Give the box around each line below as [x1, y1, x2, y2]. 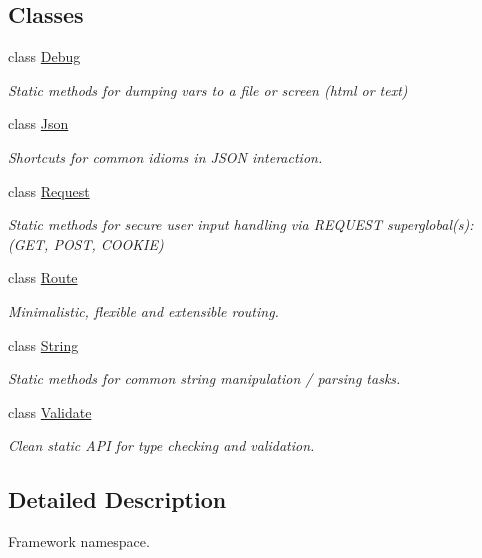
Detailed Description [8, 484, 227, 515]
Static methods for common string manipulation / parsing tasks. [8, 368, 401, 389]
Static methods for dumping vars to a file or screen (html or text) [8, 79, 408, 100]
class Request [8, 180, 90, 201]
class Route [8, 267, 78, 288]
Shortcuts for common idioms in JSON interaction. [8, 146, 323, 167]
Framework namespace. [8, 531, 150, 552]
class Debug [8, 46, 81, 67]
